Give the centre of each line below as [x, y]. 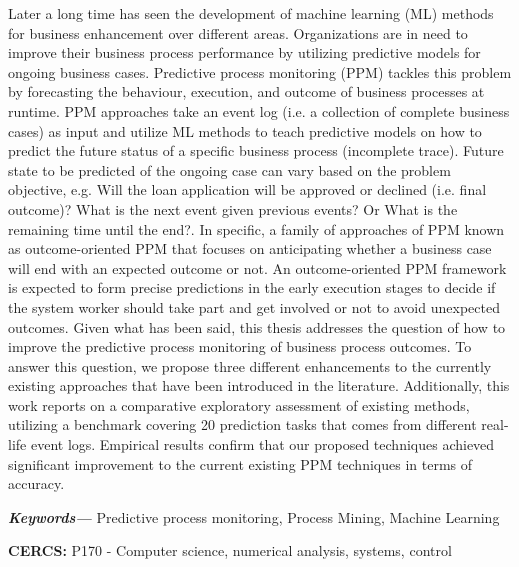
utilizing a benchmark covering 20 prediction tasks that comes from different [242, 424]
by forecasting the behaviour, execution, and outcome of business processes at [246, 91]
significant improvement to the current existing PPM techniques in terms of [240, 463]
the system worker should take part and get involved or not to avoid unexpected [254, 306]
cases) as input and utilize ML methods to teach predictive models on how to [245, 130]
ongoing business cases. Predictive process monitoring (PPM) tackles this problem [260, 71]
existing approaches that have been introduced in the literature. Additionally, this [259, 385]
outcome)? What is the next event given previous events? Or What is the [233, 208]
